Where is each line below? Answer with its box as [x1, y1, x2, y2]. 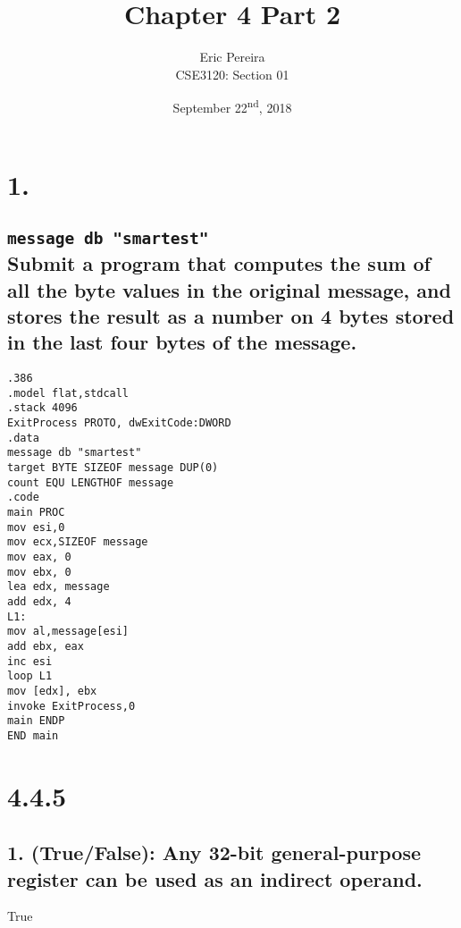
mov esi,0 [7, 520, 65, 534]
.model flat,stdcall [7, 386, 130, 400]
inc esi [7, 654, 53, 668]
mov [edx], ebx [7, 684, 97, 697]
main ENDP [7, 714, 65, 728]
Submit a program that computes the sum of [7, 249, 431, 277]
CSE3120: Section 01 [175, 64, 289, 83]
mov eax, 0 [7, 550, 71, 563]
